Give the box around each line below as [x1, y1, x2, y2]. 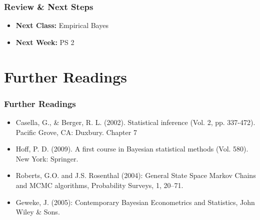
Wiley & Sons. [15, 206, 60, 217]
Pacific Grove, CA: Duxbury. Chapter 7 [15, 126, 137, 137]
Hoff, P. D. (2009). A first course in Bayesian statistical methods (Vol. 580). [15, 143, 248, 154]
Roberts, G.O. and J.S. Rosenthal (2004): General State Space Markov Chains [15, 170, 256, 180]
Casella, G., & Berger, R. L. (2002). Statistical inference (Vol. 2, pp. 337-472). [15, 117, 255, 127]
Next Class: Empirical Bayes [15, 20, 108, 30]
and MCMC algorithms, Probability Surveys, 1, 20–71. [15, 179, 183, 190]
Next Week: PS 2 [15, 36, 74, 47]
